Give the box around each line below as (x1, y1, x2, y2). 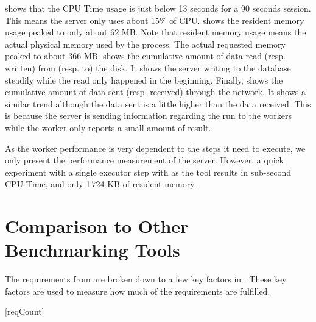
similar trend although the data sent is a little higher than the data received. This (5, 97, 311, 110)
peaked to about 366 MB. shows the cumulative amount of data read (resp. (5, 49, 286, 62)
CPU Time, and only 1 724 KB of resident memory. (5, 177, 197, 190)
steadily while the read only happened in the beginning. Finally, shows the (5, 73, 283, 86)
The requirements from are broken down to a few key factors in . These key (5, 273, 287, 285)
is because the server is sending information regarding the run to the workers (5, 109, 292, 122)
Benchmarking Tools (5, 237, 180, 262)
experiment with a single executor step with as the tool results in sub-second (5, 165, 292, 178)
